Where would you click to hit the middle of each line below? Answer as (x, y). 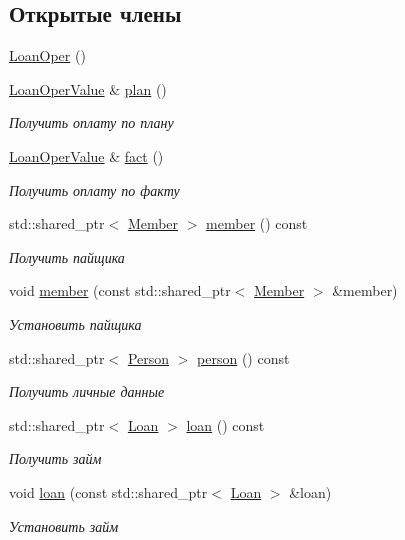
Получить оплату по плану (91, 122)
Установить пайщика (75, 323)
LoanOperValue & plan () (88, 88)
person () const (243, 357)
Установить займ (64, 525)
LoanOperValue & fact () (86, 155)
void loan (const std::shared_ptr (108, 491)
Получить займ (55, 458)
